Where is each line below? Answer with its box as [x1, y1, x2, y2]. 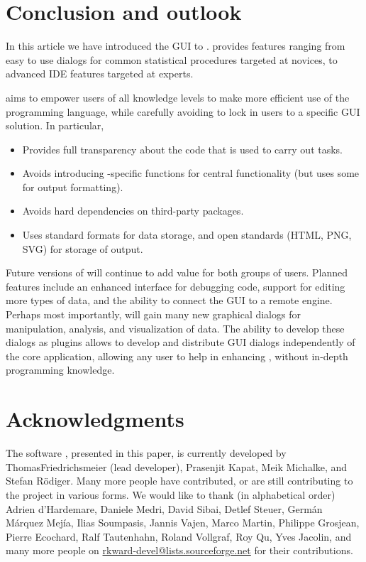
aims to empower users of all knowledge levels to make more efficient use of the [6, 90, 350, 104]
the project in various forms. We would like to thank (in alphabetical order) [6, 487, 335, 502]
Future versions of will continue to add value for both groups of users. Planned [6, 265, 348, 280]
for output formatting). [22, 179, 123, 194]
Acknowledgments [6, 404, 184, 433]
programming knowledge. [6, 362, 115, 377]
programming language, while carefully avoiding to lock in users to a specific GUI [6, 104, 360, 119]
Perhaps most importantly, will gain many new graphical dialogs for [6, 307, 301, 322]
